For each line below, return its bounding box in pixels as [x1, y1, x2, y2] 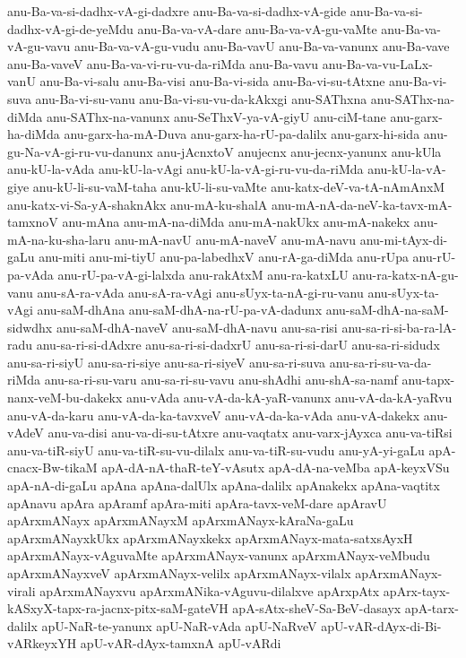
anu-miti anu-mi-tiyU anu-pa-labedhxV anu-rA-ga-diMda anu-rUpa [39, 247, 409, 266]
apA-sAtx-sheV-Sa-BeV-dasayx [232, 599, 401, 618]
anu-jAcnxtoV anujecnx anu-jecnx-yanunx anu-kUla [157, 142, 442, 160]
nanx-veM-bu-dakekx [7, 388, 123, 407]
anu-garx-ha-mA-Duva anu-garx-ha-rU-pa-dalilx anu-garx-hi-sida [64, 125, 420, 143]
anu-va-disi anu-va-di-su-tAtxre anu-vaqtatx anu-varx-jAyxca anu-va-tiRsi [47, 423, 453, 442]
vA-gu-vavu [7, 37, 71, 56]
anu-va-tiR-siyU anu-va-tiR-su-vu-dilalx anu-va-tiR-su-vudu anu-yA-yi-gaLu [7, 440, 425, 459]
